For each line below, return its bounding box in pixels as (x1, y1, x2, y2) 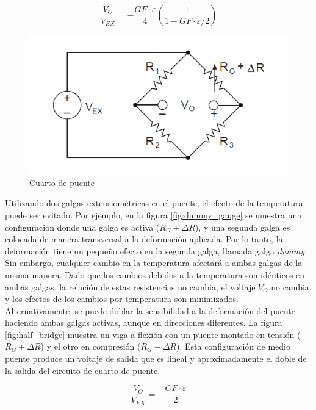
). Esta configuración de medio (176, 340, 290, 353)
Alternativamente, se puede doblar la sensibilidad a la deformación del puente (5, 304, 295, 317)
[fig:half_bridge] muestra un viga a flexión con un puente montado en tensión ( (5, 328, 301, 340)
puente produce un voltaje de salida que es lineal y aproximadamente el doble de (5, 352, 307, 365)
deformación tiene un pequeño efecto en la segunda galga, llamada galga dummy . (5, 244, 307, 257)
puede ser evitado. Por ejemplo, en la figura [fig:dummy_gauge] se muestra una (5, 208, 302, 221)
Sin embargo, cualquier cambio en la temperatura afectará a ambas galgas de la (5, 256, 303, 269)
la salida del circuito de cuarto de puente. (5, 364, 160, 376)
